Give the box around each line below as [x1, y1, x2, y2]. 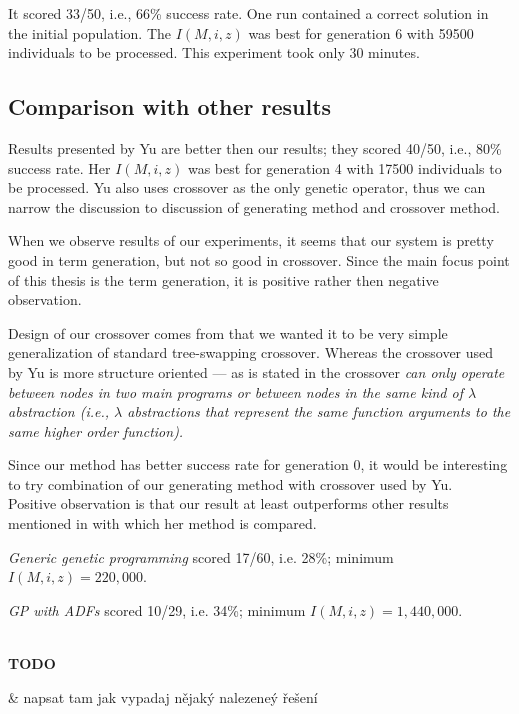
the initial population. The [8, 22, 171, 43]
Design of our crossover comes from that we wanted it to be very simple [8, 322, 448, 343]
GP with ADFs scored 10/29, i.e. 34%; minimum [8, 599, 306, 620]
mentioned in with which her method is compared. [8, 513, 317, 534]
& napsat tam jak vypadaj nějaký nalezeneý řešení [8, 686, 318, 707]
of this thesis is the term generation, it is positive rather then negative [8, 269, 439, 290]
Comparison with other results [8, 91, 332, 122]
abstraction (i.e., [8, 401, 110, 422]
